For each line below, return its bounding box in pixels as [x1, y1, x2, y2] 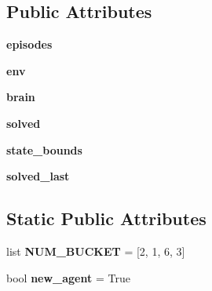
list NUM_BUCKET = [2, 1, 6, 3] [6, 242, 185, 259]
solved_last [6, 168, 70, 184]
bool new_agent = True [6, 269, 130, 286]
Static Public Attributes [6, 206, 207, 231]
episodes [6, 36, 53, 53]
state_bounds [6, 141, 82, 158]
